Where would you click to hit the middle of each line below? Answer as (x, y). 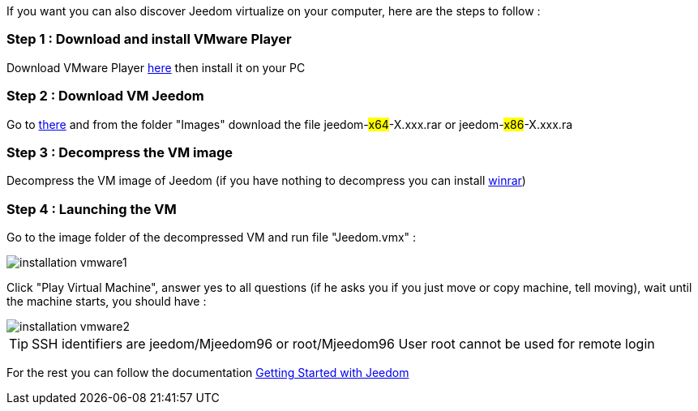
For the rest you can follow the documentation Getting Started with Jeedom (208, 372)
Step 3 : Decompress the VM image (120, 152)
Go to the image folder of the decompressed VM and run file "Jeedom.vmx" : (212, 237)
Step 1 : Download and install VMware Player (149, 39)
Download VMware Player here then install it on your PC (156, 67)
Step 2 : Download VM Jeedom (105, 96)
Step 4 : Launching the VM (92, 209)
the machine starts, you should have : (107, 301)
